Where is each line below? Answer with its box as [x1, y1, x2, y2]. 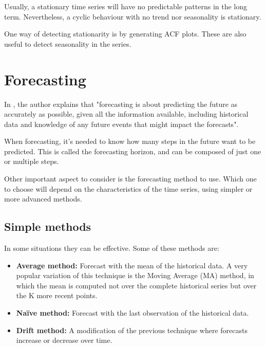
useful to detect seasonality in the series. [4, 38, 131, 49]
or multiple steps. [4, 156, 59, 167]
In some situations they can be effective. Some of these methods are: [4, 243, 219, 253]
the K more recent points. [16, 290, 98, 301]
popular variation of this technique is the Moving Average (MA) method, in [16, 270, 254, 281]
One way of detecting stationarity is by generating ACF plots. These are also [4, 28, 247, 39]
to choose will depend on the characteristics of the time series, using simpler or [4, 183, 253, 194]
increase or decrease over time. [16, 335, 112, 345]
